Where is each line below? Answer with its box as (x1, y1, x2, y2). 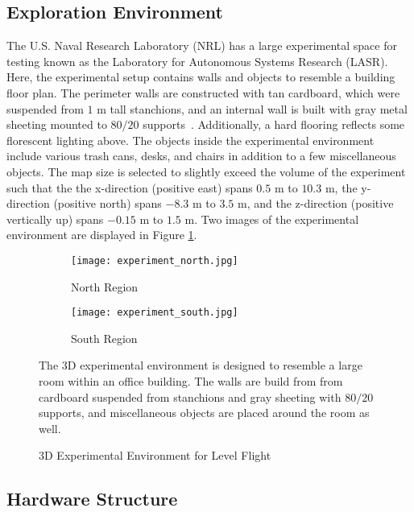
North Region (71, 278, 139, 295)
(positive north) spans (53, 195, 162, 212)
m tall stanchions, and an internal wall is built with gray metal (97, 100, 408, 117)
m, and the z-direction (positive (237, 195, 394, 212)
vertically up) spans (6, 210, 104, 227)
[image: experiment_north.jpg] (71, 254, 238, 266)
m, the (325, 179, 358, 196)
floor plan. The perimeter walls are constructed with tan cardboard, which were (6, 84, 400, 101)
